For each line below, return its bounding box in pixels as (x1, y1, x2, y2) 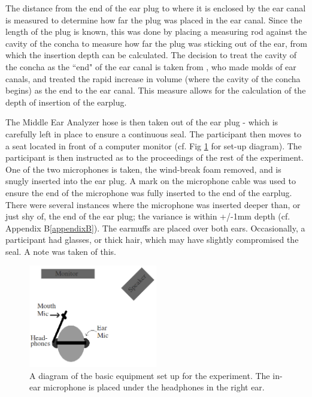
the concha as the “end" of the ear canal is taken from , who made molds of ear (5, 60, 296, 73)
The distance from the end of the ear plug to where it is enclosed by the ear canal (5, 2, 306, 14)
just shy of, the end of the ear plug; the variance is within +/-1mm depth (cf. (5, 210, 290, 222)
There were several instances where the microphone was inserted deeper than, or (5, 198, 301, 210)
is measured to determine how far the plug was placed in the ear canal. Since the (5, 13, 302, 26)
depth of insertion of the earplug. (5, 95, 127, 108)
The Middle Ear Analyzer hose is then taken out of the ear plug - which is (5, 116, 278, 128)
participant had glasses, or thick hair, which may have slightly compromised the (5, 233, 299, 246)
